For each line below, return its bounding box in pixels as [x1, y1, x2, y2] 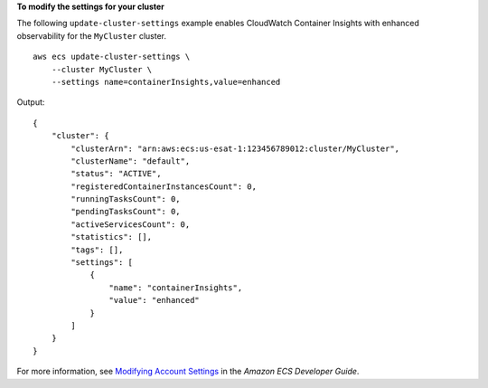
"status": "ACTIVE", [70, 168, 162, 179]
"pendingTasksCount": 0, [70, 206, 181, 217]
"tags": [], [70, 244, 124, 255]
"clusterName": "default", [70, 156, 191, 166]
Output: [16, 97, 45, 108]
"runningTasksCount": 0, [70, 194, 181, 204]
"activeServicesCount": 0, [70, 219, 191, 230]
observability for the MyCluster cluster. [16, 30, 167, 41]
